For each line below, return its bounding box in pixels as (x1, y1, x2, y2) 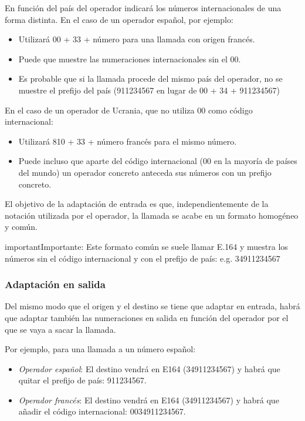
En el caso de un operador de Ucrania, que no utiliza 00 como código (5, 103, 253, 116)
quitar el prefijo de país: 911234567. (18, 374, 147, 386)
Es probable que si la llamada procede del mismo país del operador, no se (18, 72, 283, 85)
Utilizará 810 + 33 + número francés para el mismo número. (18, 135, 237, 147)
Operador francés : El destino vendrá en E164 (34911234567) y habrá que (18, 393, 279, 406)
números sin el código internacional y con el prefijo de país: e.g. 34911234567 (5, 252, 280, 264)
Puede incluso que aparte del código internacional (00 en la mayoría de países (18, 155, 297, 167)
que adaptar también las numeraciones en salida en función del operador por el (5, 311, 289, 323)
